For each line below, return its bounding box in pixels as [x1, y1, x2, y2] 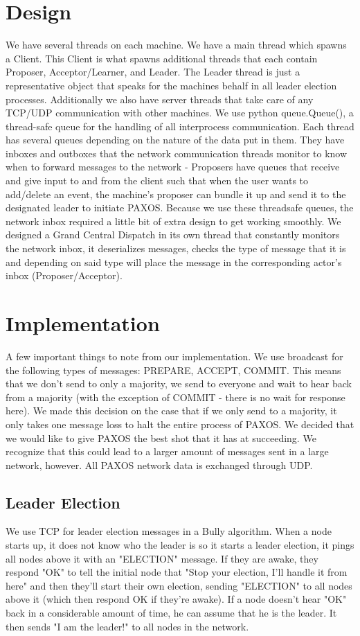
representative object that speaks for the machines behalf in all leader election [6, 78, 337, 92]
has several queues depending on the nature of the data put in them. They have [6, 132, 345, 147]
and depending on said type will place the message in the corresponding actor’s [6, 254, 342, 269]
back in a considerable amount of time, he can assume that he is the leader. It [6, 606, 337, 620]
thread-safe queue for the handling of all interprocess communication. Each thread [6, 118, 354, 133]
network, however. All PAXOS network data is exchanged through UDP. [6, 457, 313, 472]
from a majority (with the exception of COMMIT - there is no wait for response [6, 389, 345, 404]
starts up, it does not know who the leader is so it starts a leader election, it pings [6, 538, 354, 552]
